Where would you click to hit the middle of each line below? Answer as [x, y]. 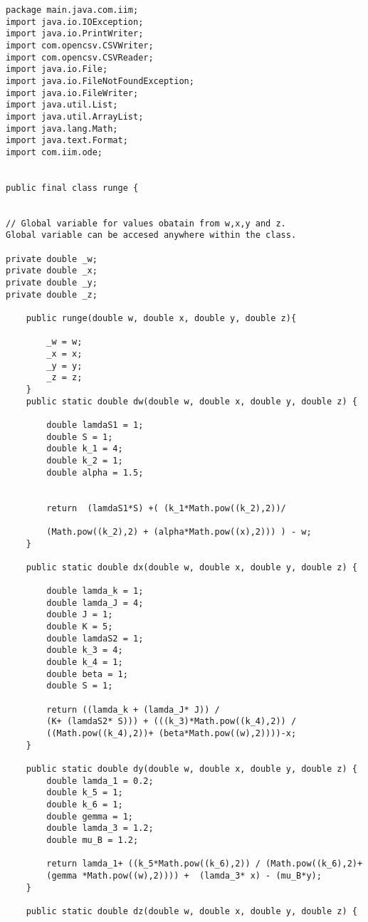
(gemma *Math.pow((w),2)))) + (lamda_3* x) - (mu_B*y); [184, 875]
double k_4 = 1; [85, 662]
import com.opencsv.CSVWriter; [80, 45]
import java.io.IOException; [75, 22]
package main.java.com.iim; [72, 10]
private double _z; [52, 294]
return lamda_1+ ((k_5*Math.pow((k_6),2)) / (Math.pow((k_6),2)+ [205, 864]
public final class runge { [72, 188]
